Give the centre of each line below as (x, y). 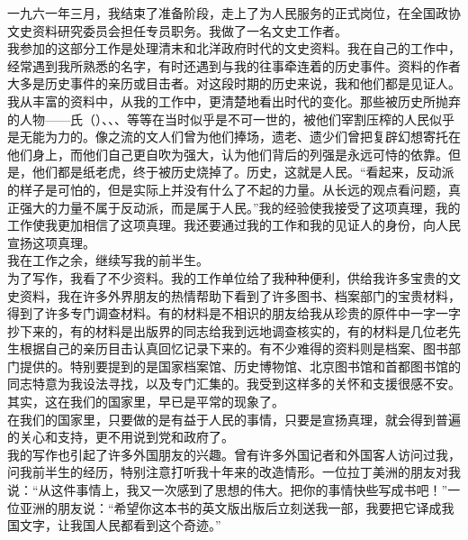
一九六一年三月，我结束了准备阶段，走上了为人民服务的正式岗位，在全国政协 (234, 13)
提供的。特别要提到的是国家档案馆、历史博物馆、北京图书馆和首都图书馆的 (240, 366)
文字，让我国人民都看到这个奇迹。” (120, 525)
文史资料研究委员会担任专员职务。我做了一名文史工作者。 (177, 30)
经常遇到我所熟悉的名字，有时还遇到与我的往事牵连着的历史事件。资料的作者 (234, 65)
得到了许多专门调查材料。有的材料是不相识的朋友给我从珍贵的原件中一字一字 (234, 313)
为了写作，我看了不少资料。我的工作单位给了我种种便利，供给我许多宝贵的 (228, 277)
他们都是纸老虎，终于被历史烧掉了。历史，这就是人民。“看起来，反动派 (243, 172)
